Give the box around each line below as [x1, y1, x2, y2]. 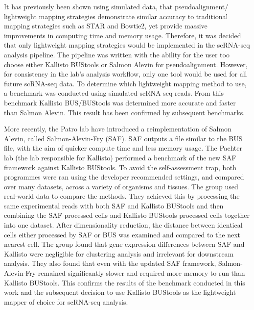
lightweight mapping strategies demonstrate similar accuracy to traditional [4, 11, 228, 21]
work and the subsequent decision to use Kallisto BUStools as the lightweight [4, 287, 236, 297]
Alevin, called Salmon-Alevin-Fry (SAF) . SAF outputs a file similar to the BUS [4, 133, 243, 143]
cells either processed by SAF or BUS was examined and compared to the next [4, 229, 241, 239]
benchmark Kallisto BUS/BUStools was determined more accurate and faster [4, 97, 236, 107]
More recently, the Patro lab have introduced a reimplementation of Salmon [4, 124, 231, 134]
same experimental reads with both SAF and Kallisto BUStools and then [4, 200, 224, 210]
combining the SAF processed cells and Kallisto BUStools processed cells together [4, 210, 250, 220]
